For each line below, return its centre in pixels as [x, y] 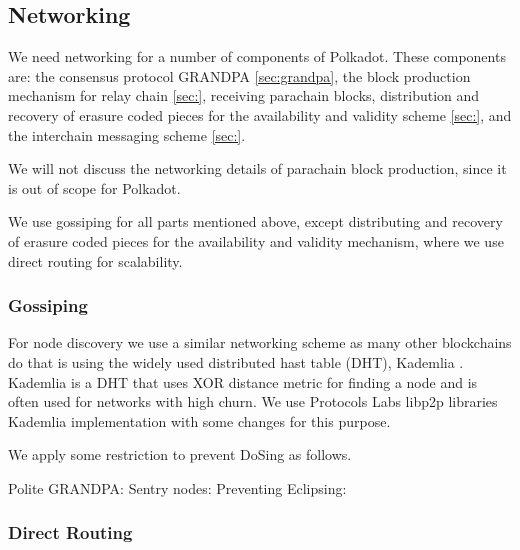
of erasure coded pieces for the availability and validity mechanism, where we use [256, 240]
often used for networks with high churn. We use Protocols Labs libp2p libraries [253, 401]
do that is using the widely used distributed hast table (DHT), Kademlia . [236, 361]
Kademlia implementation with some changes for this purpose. [199, 420]
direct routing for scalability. [95, 260]
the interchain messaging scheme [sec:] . [127, 134]
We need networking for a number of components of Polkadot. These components [257, 56]
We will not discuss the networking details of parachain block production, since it [257, 168]
